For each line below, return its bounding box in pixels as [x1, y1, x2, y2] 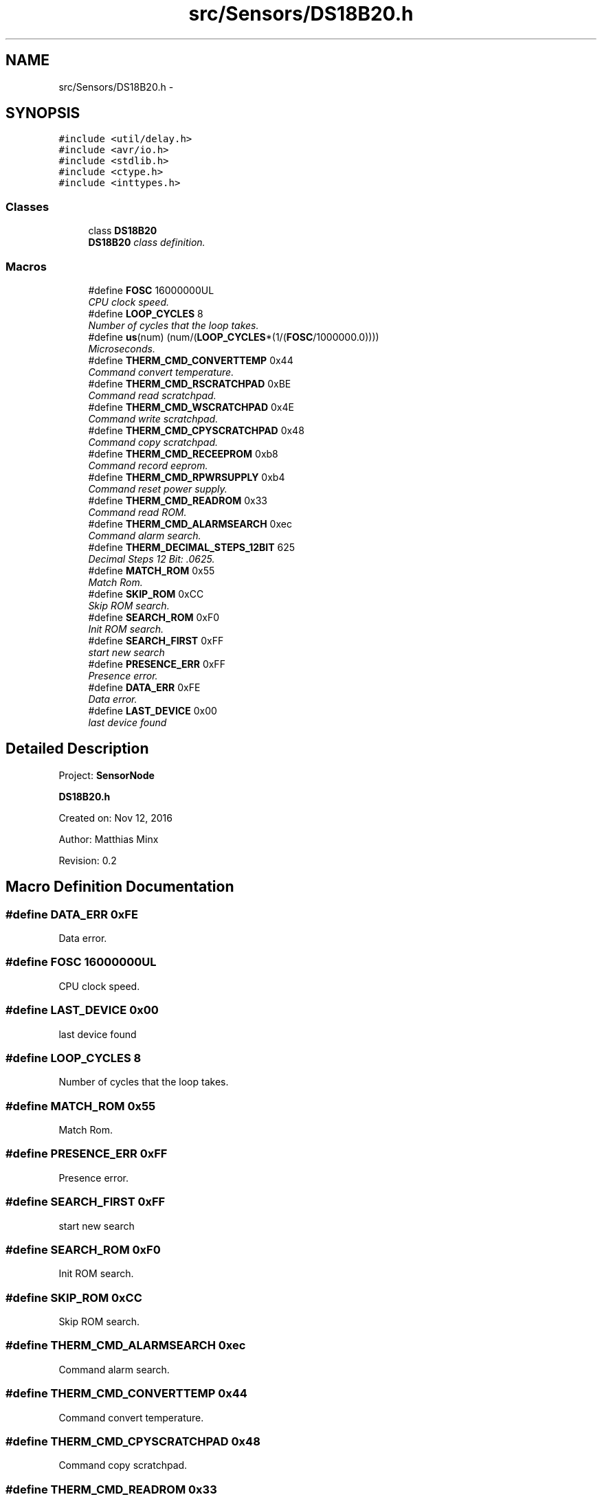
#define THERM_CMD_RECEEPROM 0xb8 [88, 447, 278, 460]
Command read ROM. [88, 506, 187, 518]
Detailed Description [5, 740, 149, 758]
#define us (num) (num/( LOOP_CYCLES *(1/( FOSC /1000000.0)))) [88, 330, 379, 343]
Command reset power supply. [88, 482, 227, 495]
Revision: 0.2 [58, 854, 117, 866]
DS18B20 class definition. [88, 236, 205, 249]
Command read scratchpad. [88, 389, 216, 401]
